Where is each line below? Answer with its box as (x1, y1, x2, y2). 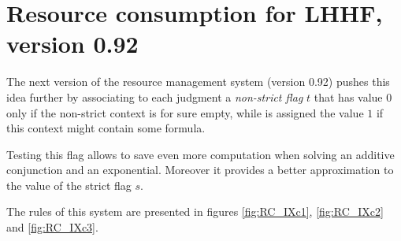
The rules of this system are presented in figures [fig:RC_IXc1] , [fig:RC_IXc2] (6, 203, 384, 220)
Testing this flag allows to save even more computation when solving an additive (6, 146, 395, 162)
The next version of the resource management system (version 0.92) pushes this (6, 73, 390, 90)
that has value (314, 88, 383, 105)
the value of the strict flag (6, 176, 132, 193)
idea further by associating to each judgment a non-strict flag (6, 88, 303, 105)
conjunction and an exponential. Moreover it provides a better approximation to (6, 161, 394, 178)
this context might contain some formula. (6, 120, 206, 136)
